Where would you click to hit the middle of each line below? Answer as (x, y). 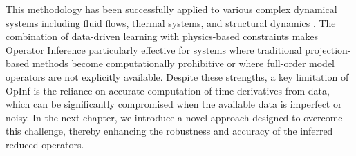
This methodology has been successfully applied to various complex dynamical (171, 9)
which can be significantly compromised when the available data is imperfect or (174, 104)
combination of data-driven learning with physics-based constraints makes (162, 36)
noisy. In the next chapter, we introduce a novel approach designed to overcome (174, 117)
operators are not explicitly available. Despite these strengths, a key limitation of (177, 76)
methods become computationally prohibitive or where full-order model (183, 63)
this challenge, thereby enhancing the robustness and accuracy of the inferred (169, 131)
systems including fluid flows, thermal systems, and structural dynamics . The (171, 22)
